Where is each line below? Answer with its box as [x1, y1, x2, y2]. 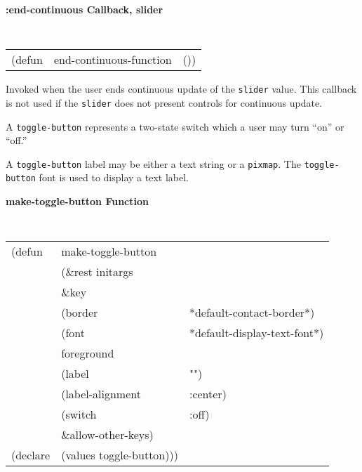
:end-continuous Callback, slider [6, 2, 163, 16]
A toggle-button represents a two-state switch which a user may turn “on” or [6, 119, 344, 133]
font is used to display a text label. [39, 170, 189, 185]
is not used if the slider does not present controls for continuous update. [6, 95, 323, 110]
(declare [11, 447, 51, 464]
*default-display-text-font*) [189, 324, 324, 341]
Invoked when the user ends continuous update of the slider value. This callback [6, 81, 357, 96]
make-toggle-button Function [6, 194, 149, 209]
